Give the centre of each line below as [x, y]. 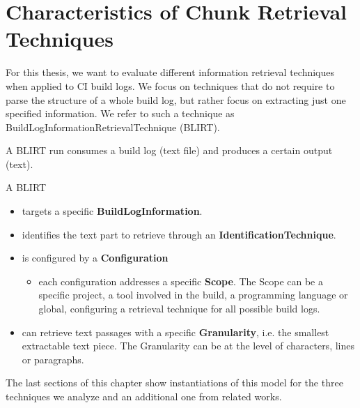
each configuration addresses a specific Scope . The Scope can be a [181, 281]
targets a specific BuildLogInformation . [112, 211]
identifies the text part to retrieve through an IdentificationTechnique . [179, 234]
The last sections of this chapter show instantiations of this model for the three [174, 383]
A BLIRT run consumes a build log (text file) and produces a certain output [169, 150]
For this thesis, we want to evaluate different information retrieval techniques [170, 72]
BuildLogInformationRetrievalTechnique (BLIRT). [113, 127]
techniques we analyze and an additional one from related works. [144, 396]
